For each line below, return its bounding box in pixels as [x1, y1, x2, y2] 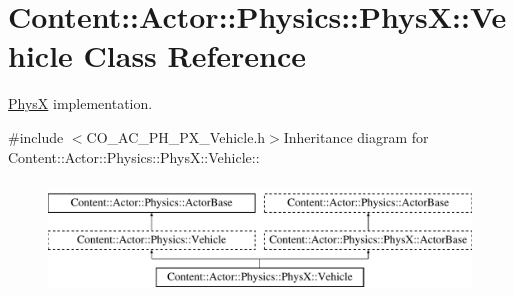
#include [8, 126, 64, 147]
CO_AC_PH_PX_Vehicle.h [86, 126, 266, 147]
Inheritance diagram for [283, 126, 429, 147]
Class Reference [83, 35, 307, 76]
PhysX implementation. [8, 93, 153, 114]
